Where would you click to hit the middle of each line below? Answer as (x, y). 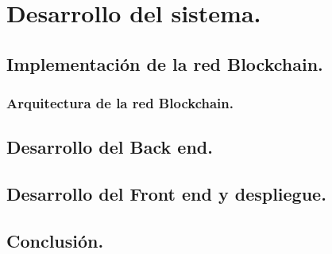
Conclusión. (55, 240)
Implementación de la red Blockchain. (165, 63)
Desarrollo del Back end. (110, 147)
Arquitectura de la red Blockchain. (120, 103)
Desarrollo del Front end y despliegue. (166, 194)
